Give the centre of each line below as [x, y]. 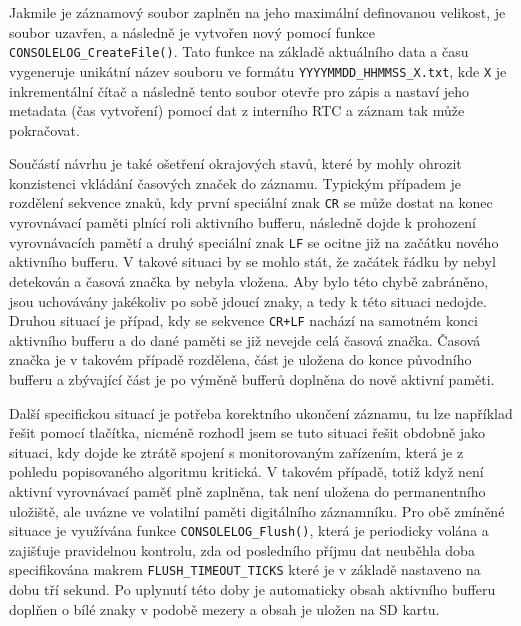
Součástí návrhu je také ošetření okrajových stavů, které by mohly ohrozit [235, 163]
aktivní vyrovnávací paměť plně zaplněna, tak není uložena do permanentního [247, 490]
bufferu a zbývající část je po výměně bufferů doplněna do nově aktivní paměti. [252, 379]
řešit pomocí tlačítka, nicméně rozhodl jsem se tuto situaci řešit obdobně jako [247, 432]
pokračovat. [44, 129]
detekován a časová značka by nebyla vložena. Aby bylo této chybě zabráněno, [249, 280]
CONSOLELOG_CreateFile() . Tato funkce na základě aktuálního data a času [239, 51]
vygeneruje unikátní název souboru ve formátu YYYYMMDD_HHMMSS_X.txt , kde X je [258, 70]
